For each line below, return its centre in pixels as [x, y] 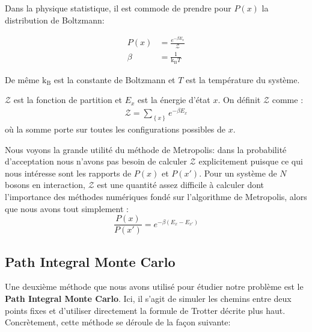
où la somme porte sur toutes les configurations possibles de [115, 129]
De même [22, 79]
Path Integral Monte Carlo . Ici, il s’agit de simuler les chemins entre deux [148, 299]
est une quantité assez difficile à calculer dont [180, 185]
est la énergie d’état [174, 100]
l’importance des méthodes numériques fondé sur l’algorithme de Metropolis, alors [156, 197]
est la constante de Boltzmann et [115, 79]
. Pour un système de [238, 173]
